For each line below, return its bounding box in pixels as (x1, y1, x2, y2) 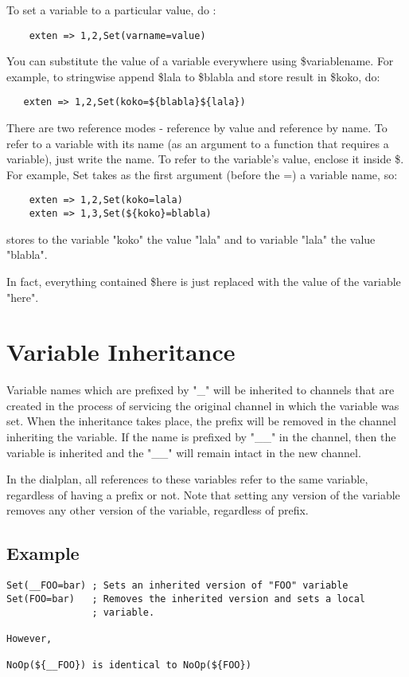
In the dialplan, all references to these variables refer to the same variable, (6, 471, 368, 487)
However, (6, 632, 53, 644)
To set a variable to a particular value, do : (6, 2, 216, 18)
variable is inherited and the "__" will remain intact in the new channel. (6, 444, 361, 460)
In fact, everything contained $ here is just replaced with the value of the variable (6, 272, 401, 289)
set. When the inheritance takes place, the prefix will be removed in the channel (6, 413, 396, 429)
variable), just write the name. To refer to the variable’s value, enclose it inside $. (6, 151, 404, 167)
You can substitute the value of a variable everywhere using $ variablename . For (6, 53, 394, 69)
